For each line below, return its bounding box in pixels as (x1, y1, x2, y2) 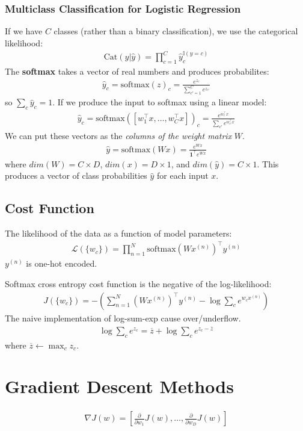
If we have (5, 25, 43, 37)
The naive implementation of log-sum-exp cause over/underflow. (5, 311, 241, 324)
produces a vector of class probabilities (5, 169, 147, 182)
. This (257, 157, 279, 170)
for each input (157, 169, 209, 182)
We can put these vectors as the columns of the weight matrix (5, 129, 232, 142)
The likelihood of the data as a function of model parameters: (5, 227, 232, 240)
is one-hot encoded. (26, 257, 97, 270)
